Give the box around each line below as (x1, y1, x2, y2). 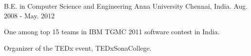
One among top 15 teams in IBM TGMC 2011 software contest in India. (4, 27, 220, 37)
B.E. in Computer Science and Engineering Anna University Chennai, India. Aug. (4, 1, 248, 11)
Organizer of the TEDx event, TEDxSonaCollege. (4, 42, 152, 53)
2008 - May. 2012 (4, 10, 55, 20)
